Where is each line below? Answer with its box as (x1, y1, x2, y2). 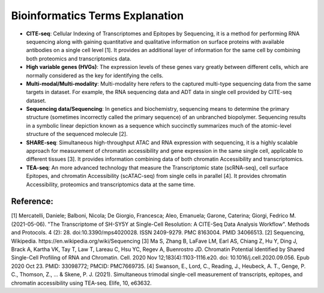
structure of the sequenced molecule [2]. (26, 131, 128, 138)
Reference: (11, 197, 53, 207)
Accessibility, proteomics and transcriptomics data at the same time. (26, 180, 196, 188)
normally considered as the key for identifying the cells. (26, 72, 164, 79)
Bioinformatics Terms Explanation (11, 9, 184, 22)
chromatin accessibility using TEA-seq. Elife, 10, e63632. (11, 279, 152, 286)
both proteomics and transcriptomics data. (26, 55, 131, 62)
